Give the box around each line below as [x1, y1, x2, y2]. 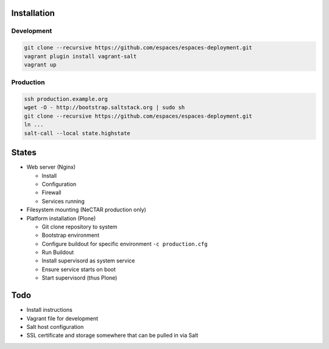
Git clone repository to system [41, 223, 118, 230]
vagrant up [24, 61, 57, 68]
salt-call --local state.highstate [24, 130, 130, 136]
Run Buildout [41, 249, 74, 256]
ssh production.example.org [24, 96, 108, 103]
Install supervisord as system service [41, 257, 135, 264]
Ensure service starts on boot [41, 266, 116, 273]
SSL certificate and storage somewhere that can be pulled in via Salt [26, 332, 199, 339]
